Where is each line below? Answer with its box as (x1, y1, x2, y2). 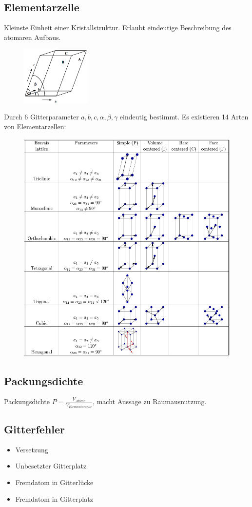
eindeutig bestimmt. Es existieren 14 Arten (119, 112, 249, 122)
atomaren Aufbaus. (4, 32, 61, 42)
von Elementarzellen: (4, 121, 66, 132)
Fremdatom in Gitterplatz (15, 493, 93, 504)
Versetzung (15, 444, 48, 454)
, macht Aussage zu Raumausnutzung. (93, 396, 207, 407)
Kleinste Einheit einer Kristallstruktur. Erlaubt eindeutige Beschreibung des (4, 22, 232, 33)
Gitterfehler (4, 422, 65, 437)
